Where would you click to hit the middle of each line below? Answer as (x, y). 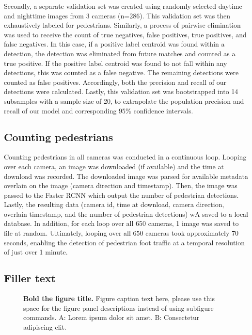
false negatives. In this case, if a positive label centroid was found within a (114, 44)
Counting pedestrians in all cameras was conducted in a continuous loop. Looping (125, 157)
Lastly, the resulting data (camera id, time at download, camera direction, (114, 204)
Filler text (30, 278)
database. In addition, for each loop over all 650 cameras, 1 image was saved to (121, 223)
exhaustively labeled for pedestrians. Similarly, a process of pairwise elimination (122, 25)
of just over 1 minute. (36, 252)
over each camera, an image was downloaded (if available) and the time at (114, 166)
